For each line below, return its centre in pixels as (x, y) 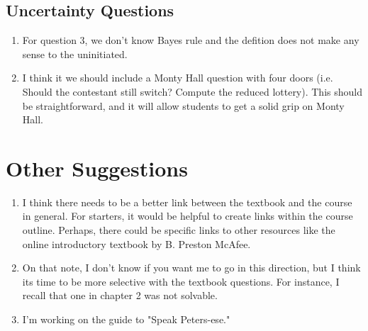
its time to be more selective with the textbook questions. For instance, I (181, 281)
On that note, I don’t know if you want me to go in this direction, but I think (191, 268)
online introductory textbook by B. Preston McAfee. (136, 243)
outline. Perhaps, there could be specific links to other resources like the (179, 230)
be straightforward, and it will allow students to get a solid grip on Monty (183, 105)
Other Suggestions (97, 168)
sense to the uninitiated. (75, 54)
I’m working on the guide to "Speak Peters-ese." (126, 319)
